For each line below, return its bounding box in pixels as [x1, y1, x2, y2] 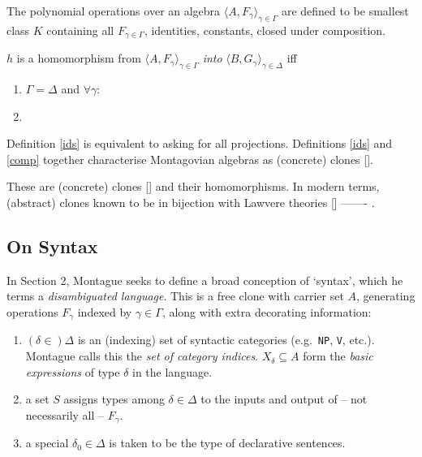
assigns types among [63, 390, 165, 407]
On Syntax [6, 234, 98, 258]
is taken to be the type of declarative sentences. [109, 434, 346, 451]
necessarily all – [25, 406, 105, 423]
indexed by [77, 304, 132, 320]
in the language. [132, 363, 213, 380]
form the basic [303, 347, 373, 364]
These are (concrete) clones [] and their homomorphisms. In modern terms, [6, 178, 380, 195]
